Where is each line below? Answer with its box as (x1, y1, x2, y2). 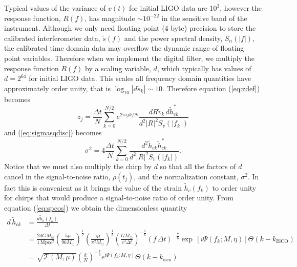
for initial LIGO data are (129, 3, 207, 13)
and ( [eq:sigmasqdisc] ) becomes (4, 127, 102, 138)
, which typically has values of (157, 63, 251, 73)
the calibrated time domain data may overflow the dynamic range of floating (4, 43, 244, 53)
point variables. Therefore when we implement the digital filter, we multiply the (4, 52, 255, 63)
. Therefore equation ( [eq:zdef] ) (162, 83, 260, 93)
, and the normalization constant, (134, 171, 239, 181)
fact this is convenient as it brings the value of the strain (4, 182, 182, 193)
